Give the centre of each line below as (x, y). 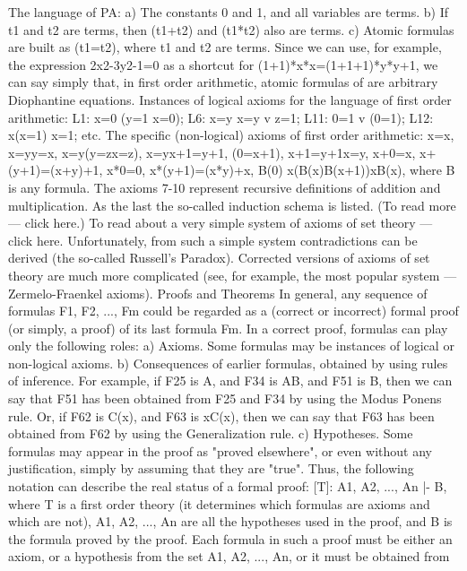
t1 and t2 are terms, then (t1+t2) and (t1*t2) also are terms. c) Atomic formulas (231, 29)
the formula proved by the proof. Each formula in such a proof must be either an (230, 538)
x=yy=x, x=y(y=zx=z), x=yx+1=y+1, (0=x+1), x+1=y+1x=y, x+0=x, (212, 152)
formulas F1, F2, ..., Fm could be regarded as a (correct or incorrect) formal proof (233, 311)
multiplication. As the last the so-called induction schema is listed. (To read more (232, 205)
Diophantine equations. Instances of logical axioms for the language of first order (230, 99)
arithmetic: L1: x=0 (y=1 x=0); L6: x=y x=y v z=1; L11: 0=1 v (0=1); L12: (221, 117)
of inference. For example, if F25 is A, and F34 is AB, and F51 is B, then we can (230, 381)
